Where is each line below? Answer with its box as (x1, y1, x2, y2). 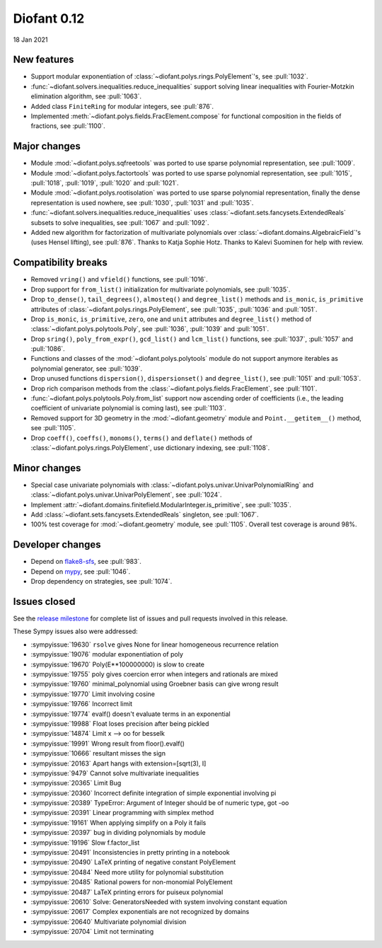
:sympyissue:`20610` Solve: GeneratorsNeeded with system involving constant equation (30, 897, 288, 906)
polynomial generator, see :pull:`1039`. (30, 364, 143, 373)
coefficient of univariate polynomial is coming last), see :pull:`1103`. (30, 404, 226, 412)
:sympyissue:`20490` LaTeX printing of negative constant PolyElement (30, 858, 236, 867)
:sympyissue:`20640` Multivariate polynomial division (30, 917, 187, 926)
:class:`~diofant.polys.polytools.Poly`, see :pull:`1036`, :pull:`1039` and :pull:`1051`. (30, 325, 269, 333)
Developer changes (13, 538, 102, 551)
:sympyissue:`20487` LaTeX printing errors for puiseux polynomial (30, 888, 224, 896)
